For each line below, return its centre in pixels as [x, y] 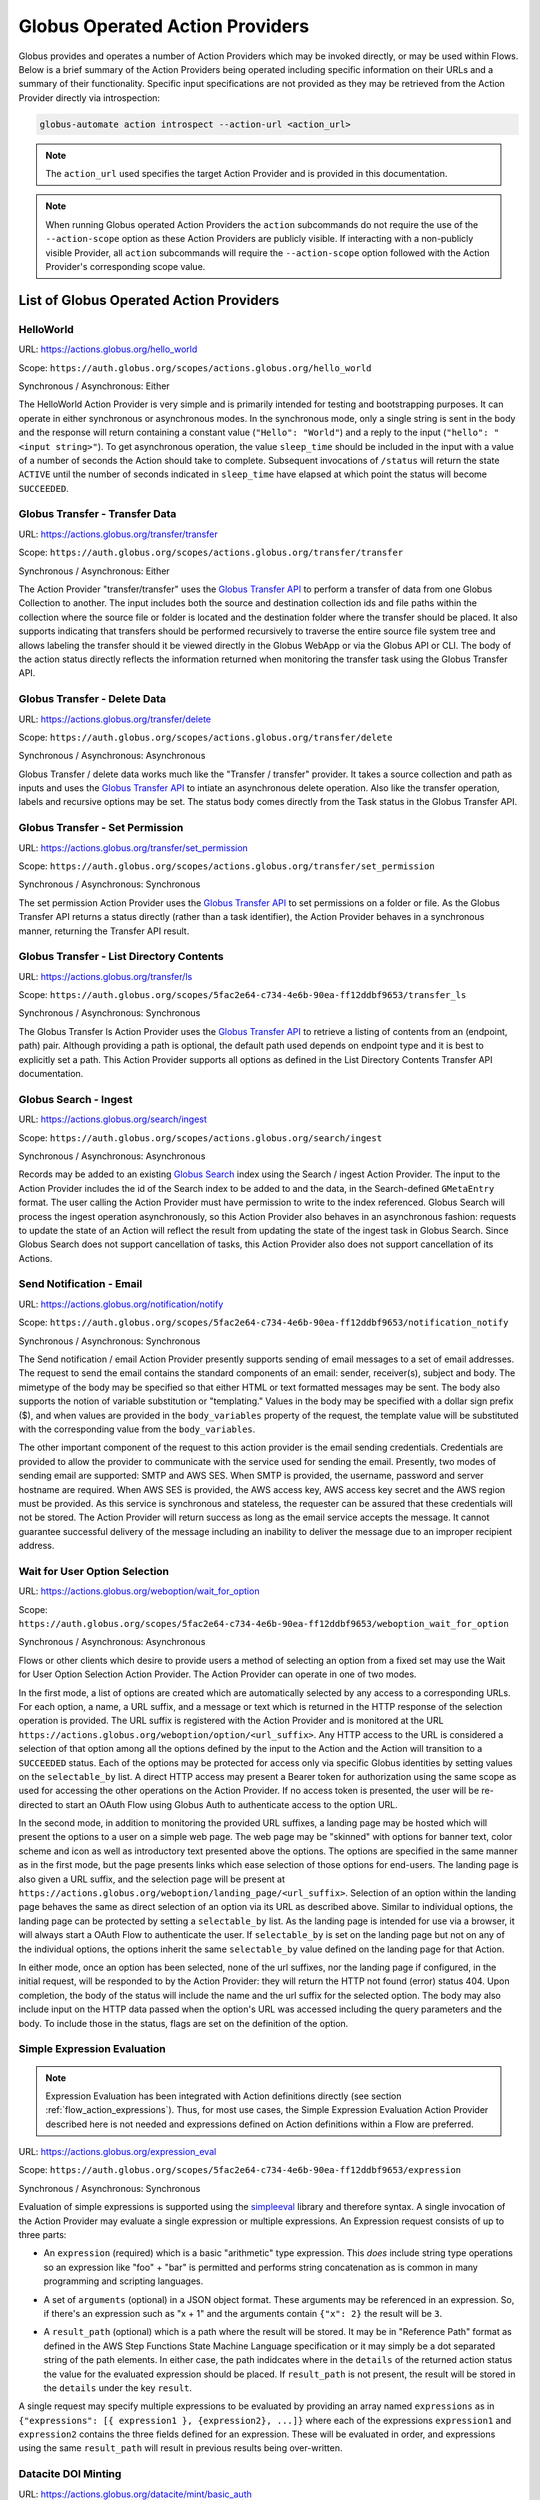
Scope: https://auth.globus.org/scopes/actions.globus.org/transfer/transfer [211, 552]
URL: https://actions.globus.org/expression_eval [117, 2152]
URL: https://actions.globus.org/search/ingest [112, 1119]
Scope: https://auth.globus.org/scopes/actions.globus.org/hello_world [195, 367]
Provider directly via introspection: [89, 97]
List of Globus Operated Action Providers [149, 300]
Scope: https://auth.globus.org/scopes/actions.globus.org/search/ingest [200, 1137]
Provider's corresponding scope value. [125, 267]
